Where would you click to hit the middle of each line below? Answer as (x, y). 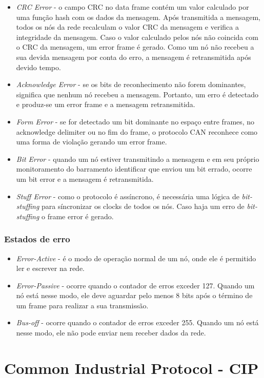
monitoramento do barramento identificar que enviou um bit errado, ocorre (134, 169)
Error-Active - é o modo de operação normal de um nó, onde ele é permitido (136, 258)
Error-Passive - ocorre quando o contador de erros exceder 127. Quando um (135, 285)
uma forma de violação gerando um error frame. (92, 142)
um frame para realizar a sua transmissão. (82, 305)
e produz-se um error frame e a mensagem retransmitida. (106, 104)
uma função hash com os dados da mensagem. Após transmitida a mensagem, (138, 17)
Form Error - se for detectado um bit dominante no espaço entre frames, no (135, 121)
